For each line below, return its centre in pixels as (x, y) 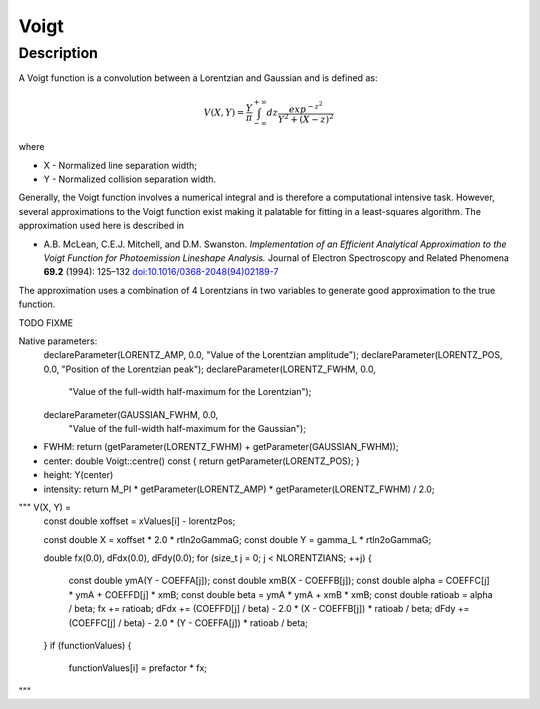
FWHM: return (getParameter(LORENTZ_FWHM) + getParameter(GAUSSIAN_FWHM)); (221, 447)
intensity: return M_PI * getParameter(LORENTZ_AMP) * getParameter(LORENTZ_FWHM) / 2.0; (239, 489)
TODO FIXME (46, 322)
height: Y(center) (78, 475)
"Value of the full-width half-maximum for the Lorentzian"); (190, 392)
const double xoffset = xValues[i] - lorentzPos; (139, 521)
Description (58, 53)
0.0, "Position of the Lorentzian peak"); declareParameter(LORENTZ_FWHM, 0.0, (210, 369)
